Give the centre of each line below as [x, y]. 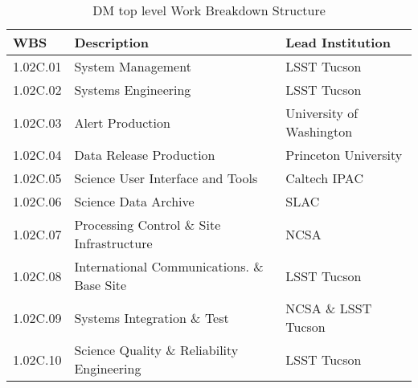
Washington [319, 131]
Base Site [100, 285]
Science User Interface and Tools [166, 178]
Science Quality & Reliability [156, 350]
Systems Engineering [133, 90]
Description [112, 42]
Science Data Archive [134, 201]
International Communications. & [169, 266]
